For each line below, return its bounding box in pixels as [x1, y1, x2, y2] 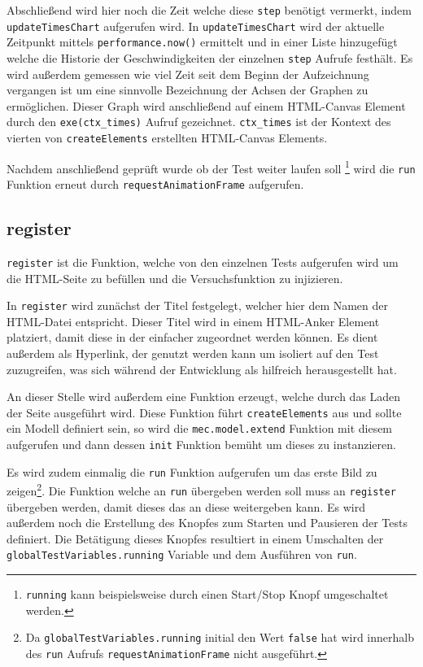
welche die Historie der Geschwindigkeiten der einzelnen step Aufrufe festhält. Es [7, 49, 413, 66]
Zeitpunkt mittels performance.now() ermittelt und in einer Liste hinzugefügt [7, 33, 398, 50]
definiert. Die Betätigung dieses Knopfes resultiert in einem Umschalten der [7, 530, 384, 547]
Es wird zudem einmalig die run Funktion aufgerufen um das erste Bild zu [7, 463, 377, 480]
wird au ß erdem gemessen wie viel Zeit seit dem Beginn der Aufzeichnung [7, 65, 369, 82]
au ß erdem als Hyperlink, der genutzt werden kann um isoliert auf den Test [7, 344, 379, 361]
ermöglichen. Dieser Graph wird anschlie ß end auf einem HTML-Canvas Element [7, 97, 406, 114]
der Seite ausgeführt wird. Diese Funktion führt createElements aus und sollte [7, 403, 402, 421]
